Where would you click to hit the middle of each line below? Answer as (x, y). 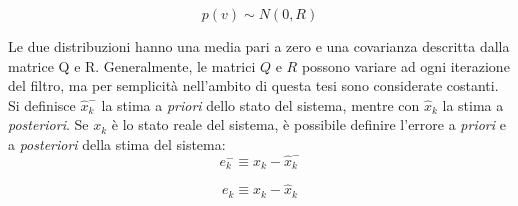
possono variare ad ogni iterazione (405, 65)
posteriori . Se (48, 124)
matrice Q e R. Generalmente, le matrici (132, 65)
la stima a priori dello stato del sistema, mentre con (260, 104)
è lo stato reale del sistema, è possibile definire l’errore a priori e (308, 124)
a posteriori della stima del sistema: (117, 143)
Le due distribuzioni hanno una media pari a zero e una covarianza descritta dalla (259, 46)
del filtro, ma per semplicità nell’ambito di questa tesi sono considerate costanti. (253, 85)
